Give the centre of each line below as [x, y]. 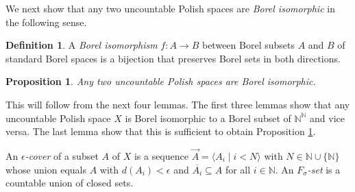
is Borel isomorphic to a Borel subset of [208, 118]
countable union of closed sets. [70, 183]
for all [238, 169]
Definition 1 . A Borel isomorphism [82, 45]
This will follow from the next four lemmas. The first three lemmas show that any [178, 104]
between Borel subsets [248, 45]
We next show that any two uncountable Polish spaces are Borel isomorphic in [170, 8]
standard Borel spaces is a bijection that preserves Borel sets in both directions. [173, 58]
